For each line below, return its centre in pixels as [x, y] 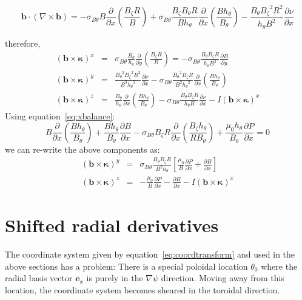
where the [279, 266]
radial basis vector [39, 278]
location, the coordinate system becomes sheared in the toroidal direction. [143, 290]
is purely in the [115, 278]
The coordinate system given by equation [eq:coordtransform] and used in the [150, 254]
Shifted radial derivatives [112, 225]
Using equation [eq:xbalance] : [60, 115]
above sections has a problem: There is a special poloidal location [126, 266]
